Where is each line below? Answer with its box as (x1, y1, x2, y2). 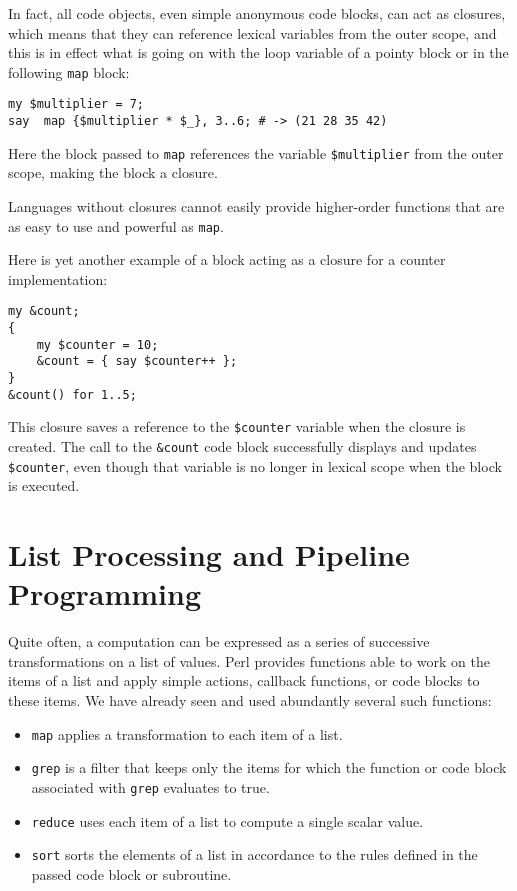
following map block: (8, 61, 130, 82)
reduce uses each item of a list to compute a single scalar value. (31, 810, 424, 831)
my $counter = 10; (36, 337, 159, 352)
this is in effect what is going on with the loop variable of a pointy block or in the (8, 42, 509, 63)
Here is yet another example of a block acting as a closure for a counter (8, 249, 446, 270)
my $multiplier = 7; (8, 97, 145, 112)
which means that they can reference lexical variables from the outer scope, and (8, 22, 497, 43)
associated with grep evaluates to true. (31, 776, 270, 797)
